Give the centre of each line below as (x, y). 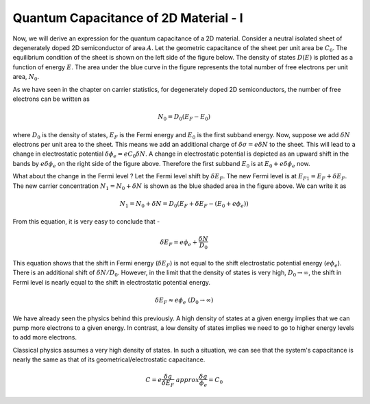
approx (188, 380)
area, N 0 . (26, 78)
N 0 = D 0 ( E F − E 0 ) (184, 118)
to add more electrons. (45, 337)
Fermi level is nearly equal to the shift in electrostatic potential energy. (112, 282)
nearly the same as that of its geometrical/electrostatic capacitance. (109, 359)
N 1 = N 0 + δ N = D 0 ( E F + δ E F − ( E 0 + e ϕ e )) (184, 204)
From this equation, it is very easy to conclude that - (86, 222)
